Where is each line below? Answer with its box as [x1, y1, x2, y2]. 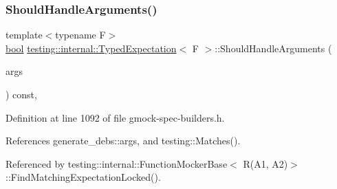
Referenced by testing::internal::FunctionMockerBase [6, 156, 228, 170]
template [6, 27, 43, 42]
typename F [55, 27, 106, 42]
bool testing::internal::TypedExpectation [6, 41, 177, 55]
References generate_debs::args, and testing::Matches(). [6, 133, 241, 148]
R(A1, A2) [243, 156, 288, 170]
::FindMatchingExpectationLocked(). [6, 170, 161, 184]
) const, [6, 87, 37, 101]
